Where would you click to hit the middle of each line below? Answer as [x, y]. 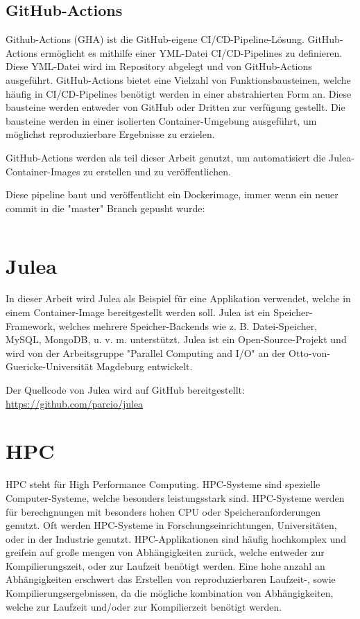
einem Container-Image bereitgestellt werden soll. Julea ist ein [138, 312]
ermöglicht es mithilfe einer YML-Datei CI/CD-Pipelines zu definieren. [191, 52]
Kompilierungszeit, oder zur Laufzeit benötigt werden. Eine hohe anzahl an [165, 565]
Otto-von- [309, 352]
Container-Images [43, 171]
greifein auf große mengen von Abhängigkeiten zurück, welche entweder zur [165, 552]
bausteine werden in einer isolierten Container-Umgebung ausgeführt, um [161, 120]
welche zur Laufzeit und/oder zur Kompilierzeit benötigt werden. [144, 606]
